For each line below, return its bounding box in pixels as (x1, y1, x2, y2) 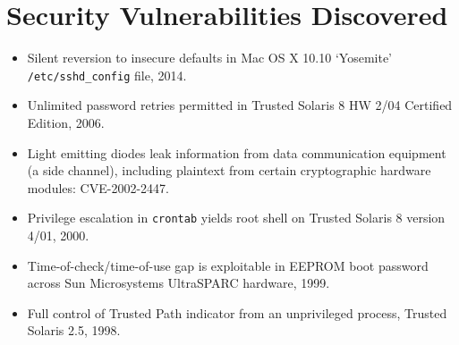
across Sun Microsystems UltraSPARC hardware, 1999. (27, 273, 330, 292)
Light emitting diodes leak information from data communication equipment (27, 143, 446, 162)
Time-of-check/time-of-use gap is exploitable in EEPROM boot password (27, 256, 429, 274)
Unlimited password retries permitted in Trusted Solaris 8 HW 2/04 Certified (27, 96, 453, 114)
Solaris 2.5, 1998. (27, 321, 121, 340)
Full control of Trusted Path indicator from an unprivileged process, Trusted (27, 303, 447, 322)
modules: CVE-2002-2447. (27, 178, 169, 197)
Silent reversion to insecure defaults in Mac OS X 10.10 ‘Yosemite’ (27, 48, 392, 67)
